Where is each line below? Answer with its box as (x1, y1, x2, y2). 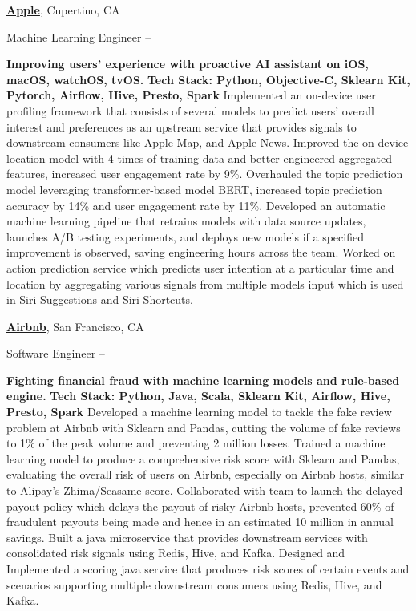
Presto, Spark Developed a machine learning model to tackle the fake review (6, 403, 392, 420)
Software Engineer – (6, 345, 105, 362)
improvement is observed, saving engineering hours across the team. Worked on (6, 244, 396, 261)
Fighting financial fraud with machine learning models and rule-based (6, 371, 400, 388)
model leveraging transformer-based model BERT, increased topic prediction (6, 180, 382, 197)
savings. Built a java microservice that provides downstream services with (6, 528, 368, 545)
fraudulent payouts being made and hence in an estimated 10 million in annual (6, 513, 394, 530)
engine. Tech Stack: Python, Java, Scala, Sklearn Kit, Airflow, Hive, (6, 387, 390, 404)
